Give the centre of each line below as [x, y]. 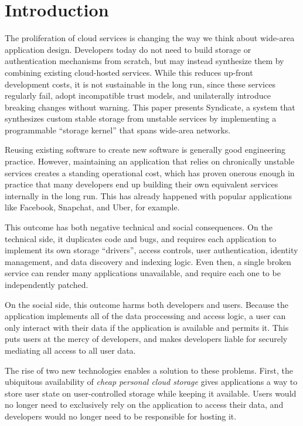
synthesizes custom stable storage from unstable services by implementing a [141, 118]
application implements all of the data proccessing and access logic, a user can [145, 316]
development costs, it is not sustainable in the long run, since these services [140, 84]
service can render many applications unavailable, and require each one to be [143, 273]
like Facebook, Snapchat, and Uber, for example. [92, 207]
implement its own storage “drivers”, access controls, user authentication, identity [151, 250]
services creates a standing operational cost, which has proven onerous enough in [150, 172]
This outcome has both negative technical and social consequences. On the [139, 227]
